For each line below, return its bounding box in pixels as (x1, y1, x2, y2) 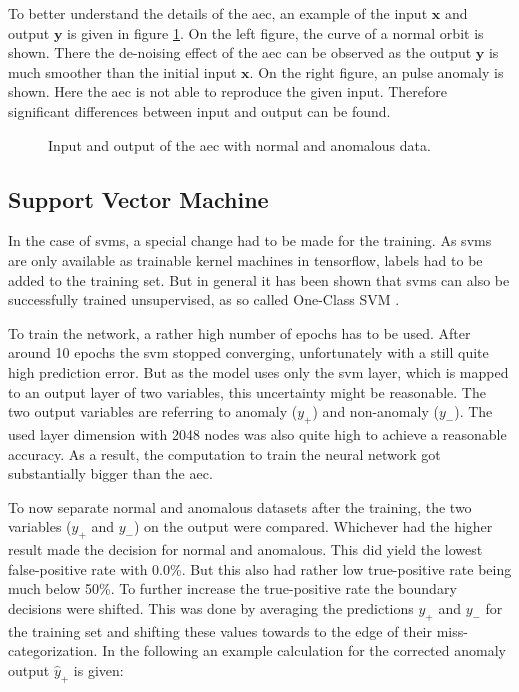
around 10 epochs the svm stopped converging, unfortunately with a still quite (8, 342, 489, 363)
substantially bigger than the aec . (8, 463, 213, 484)
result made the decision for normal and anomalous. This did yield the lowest (8, 539, 483, 560)
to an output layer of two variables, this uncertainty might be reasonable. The (8, 381, 486, 402)
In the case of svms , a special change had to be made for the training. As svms (8, 230, 492, 251)
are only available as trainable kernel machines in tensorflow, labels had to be (8, 249, 483, 270)
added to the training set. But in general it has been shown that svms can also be (8, 269, 510, 290)
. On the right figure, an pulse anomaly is (249, 61, 504, 82)
